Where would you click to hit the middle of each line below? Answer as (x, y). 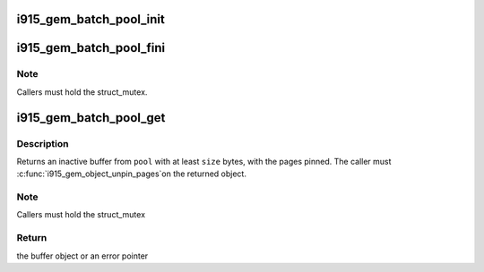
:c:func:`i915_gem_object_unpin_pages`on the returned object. (131, 174)
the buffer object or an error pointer (82, 256)
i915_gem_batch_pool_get (91, 118)
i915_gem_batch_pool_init (91, 19)
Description (43, 143)
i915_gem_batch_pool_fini (91, 48)
